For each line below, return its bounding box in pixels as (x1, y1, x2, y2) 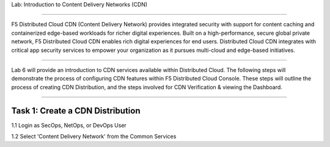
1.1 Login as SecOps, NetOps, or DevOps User (11, 121, 127, 129)
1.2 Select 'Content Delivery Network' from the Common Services (11, 133, 177, 140)
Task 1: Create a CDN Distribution (11, 106, 141, 116)
